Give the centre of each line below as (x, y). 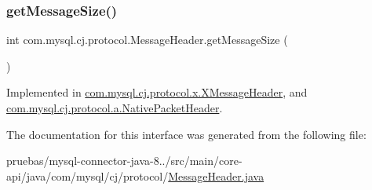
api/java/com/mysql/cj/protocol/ (88, 175)
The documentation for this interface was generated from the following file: (186, 134)
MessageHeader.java (216, 175)
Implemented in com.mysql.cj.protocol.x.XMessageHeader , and (157, 92)
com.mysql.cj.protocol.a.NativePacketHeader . (115, 108)
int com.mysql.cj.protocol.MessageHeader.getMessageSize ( (147, 40)
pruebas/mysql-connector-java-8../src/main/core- (124, 161)
